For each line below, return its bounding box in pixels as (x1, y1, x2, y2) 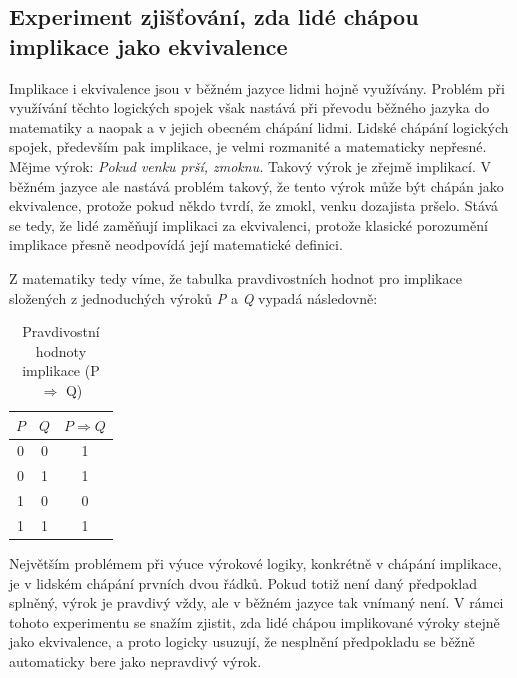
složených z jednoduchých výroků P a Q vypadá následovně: (9, 287, 378, 308)
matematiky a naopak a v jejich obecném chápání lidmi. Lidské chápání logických (9, 116, 509, 137)
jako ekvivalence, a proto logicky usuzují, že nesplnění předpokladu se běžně (9, 631, 475, 652)
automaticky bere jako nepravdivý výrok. (9, 650, 262, 671)
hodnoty (35, 340, 87, 361)
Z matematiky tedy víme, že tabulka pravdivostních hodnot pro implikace (9, 267, 462, 288)
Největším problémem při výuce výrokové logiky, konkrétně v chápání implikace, (9, 552, 502, 573)
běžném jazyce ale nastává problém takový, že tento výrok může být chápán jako (9, 175, 504, 196)
